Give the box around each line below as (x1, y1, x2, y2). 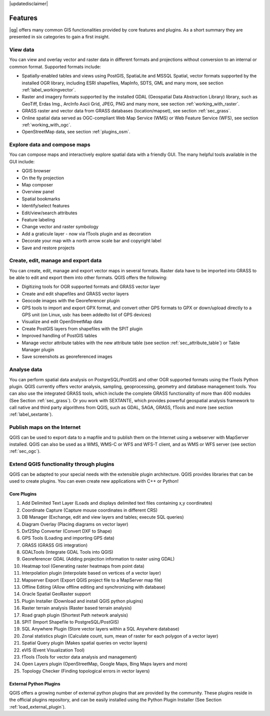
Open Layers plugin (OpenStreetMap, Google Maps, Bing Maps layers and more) (21, 661, 187, 667)
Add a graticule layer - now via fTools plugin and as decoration (21, 230, 151, 237)
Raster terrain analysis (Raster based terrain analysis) (21, 605, 132, 611)
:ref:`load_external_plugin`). (9, 704, 66, 710)
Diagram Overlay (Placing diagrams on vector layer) (21, 521, 128, 527)
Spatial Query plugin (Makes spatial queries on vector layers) (21, 640, 147, 646)
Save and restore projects (21, 245, 75, 251)
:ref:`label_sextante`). (9, 411, 53, 417)
